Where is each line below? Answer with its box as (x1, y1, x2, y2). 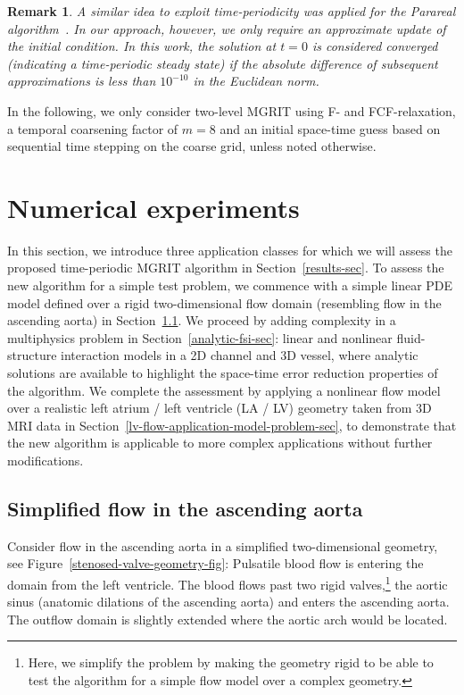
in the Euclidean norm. (193, 71, 319, 90)
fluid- (396, 328, 426, 347)
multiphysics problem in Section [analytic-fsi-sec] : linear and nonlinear (7, 328, 393, 347)
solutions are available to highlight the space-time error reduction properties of (7, 364, 438, 382)
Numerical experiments (7, 188, 300, 225)
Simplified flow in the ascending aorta (7, 494, 363, 522)
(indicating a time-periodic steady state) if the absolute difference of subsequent (7, 54, 438, 72)
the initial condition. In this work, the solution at (7, 37, 277, 55)
